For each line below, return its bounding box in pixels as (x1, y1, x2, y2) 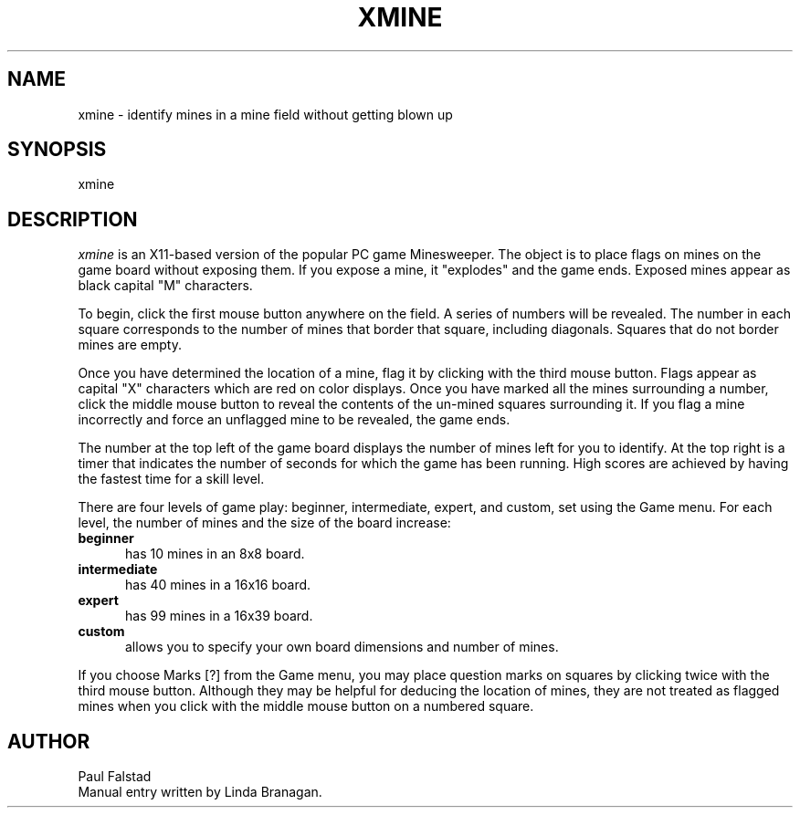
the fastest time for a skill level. (78, 471, 265, 487)
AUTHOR (7, 729, 90, 753)
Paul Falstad (78, 768, 152, 785)
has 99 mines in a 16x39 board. (125, 608, 313, 624)
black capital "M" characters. (78, 277, 253, 294)
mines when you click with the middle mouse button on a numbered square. (78, 698, 534, 715)
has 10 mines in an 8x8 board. (125, 546, 305, 562)
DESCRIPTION (7, 207, 138, 231)
